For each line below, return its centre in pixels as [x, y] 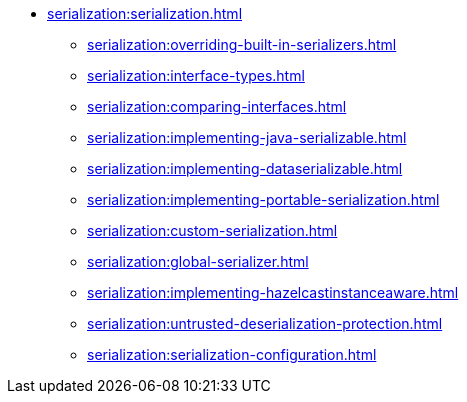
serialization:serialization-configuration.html [232, 354]
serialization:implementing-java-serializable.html [247, 137]
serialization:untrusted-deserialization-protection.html [265, 323]
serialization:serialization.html [145, 13]
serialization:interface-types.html [196, 75]
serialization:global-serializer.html [198, 261]
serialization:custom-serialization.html [212, 230]
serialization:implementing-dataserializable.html [245, 168]
